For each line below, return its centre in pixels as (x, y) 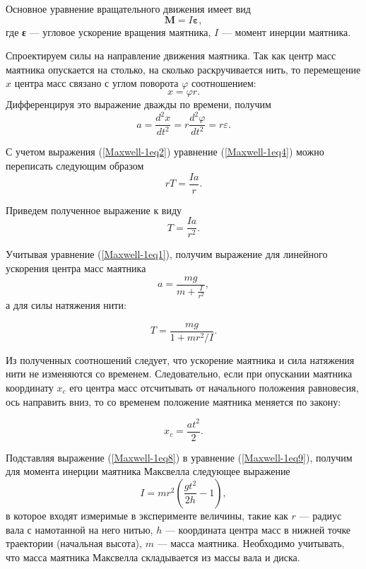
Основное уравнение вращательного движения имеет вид (128, 8)
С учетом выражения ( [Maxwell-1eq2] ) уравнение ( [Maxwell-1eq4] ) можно (165, 152)
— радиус (320, 515)
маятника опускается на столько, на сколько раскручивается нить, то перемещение (183, 69)
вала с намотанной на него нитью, (79, 529)
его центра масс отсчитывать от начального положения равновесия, (214, 387)
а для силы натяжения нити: (66, 305)
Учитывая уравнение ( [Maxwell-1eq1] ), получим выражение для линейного (167, 254)
